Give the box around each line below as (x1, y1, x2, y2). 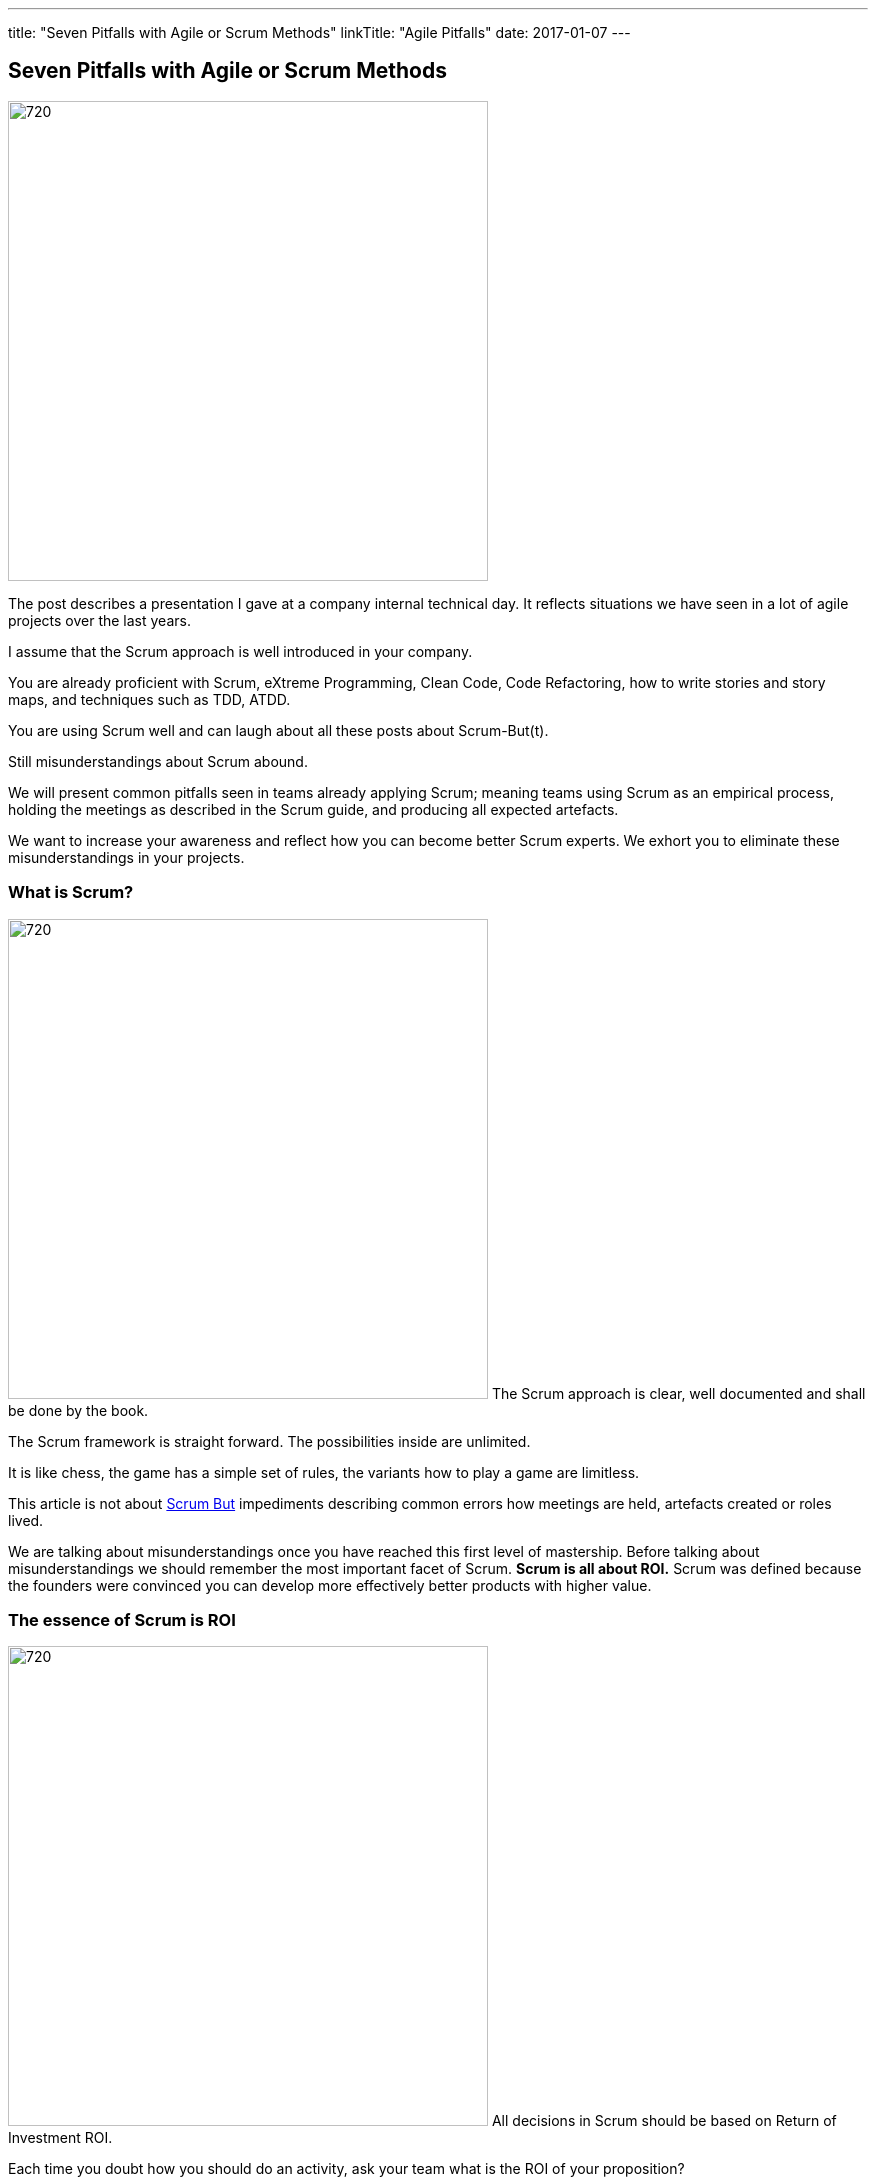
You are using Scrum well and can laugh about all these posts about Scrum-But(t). (8, 721, 549, 739)
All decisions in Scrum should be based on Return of (491, 2112, 837, 2130)
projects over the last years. (8, 611, 191, 629)
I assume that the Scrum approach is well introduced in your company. (8, 642, 473, 660)
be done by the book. (8, 1401, 149, 1419)
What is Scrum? (8, 882, 134, 903)
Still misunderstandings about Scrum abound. (8, 752, 308, 770)
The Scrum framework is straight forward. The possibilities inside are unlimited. (8, 1432, 531, 1450)
